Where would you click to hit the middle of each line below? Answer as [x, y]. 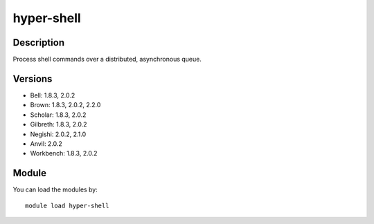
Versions [33, 78]
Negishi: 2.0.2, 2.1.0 [58, 134]
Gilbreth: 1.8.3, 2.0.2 [59, 124]
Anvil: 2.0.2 [46, 143]
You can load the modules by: [55, 189]
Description [39, 43]
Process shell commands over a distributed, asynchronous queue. [107, 59]
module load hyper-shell [67, 205]
